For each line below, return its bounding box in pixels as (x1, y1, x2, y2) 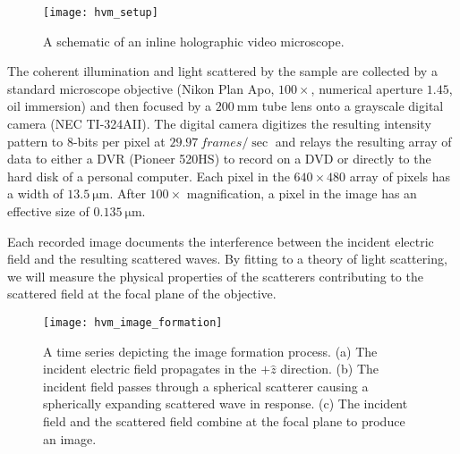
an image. (43, 429, 97, 448)
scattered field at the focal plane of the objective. (7, 284, 277, 303)
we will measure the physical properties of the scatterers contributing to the (7, 266, 423, 285)
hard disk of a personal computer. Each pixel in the (7, 166, 290, 185)
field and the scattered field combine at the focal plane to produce (43, 412, 405, 430)
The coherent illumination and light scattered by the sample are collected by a (7, 62, 438, 80)
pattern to (7, 131, 64, 150)
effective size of (7, 202, 89, 220)
